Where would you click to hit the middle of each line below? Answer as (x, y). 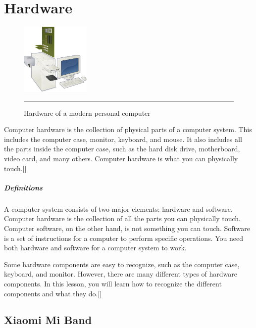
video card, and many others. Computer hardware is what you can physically (121, 158)
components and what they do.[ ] (53, 293)
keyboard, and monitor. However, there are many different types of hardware (121, 274)
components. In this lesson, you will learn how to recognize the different (113, 283)
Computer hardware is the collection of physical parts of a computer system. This (128, 129)
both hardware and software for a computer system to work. (95, 248)
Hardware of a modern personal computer (87, 113)
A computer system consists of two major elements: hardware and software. (118, 209)
